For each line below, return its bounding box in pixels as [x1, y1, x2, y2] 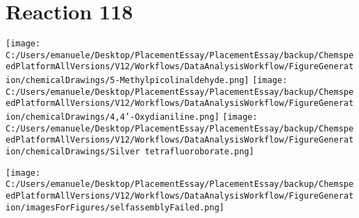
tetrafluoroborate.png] [144, 147, 254, 157]
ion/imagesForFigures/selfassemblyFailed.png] [6, 202, 224, 212]
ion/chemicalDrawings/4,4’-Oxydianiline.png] [6, 112, 219, 122]
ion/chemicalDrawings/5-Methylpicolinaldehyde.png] [6, 75, 249, 86]
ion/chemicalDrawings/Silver [6, 147, 140, 157]
